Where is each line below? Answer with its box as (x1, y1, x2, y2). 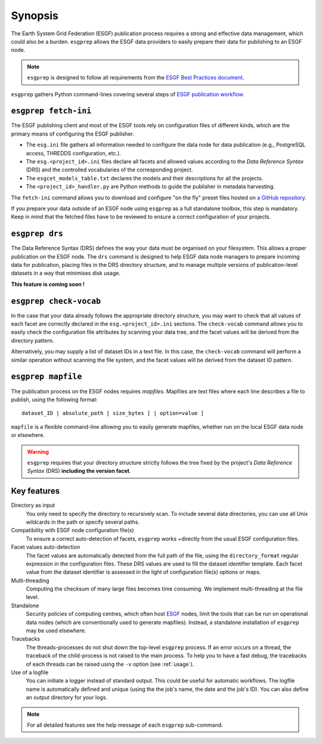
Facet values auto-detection (11, 543, 80, 551)
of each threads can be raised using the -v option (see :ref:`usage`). (26, 660, 194, 668)
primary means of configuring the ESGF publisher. (11, 130, 134, 137)
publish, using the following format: (11, 396, 98, 403)
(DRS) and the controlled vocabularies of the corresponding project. (26, 166, 193, 173)
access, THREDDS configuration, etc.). (26, 149, 122, 156)
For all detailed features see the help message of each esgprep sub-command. (27, 721, 223, 728)
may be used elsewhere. (26, 627, 86, 634)
